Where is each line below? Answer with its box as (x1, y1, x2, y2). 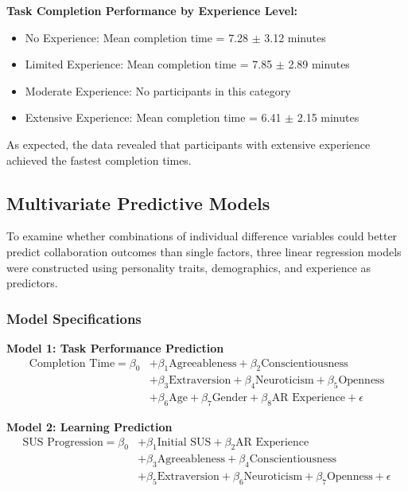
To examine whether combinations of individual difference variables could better (6, 228, 398, 244)
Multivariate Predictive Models (6, 190, 270, 215)
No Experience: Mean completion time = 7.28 (25, 29, 249, 45)
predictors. (6, 275, 58, 291)
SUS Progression (22, 436, 103, 448)
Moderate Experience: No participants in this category (25, 82, 291, 99)
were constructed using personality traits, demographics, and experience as (6, 259, 371, 275)
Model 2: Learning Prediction (6, 419, 173, 435)
